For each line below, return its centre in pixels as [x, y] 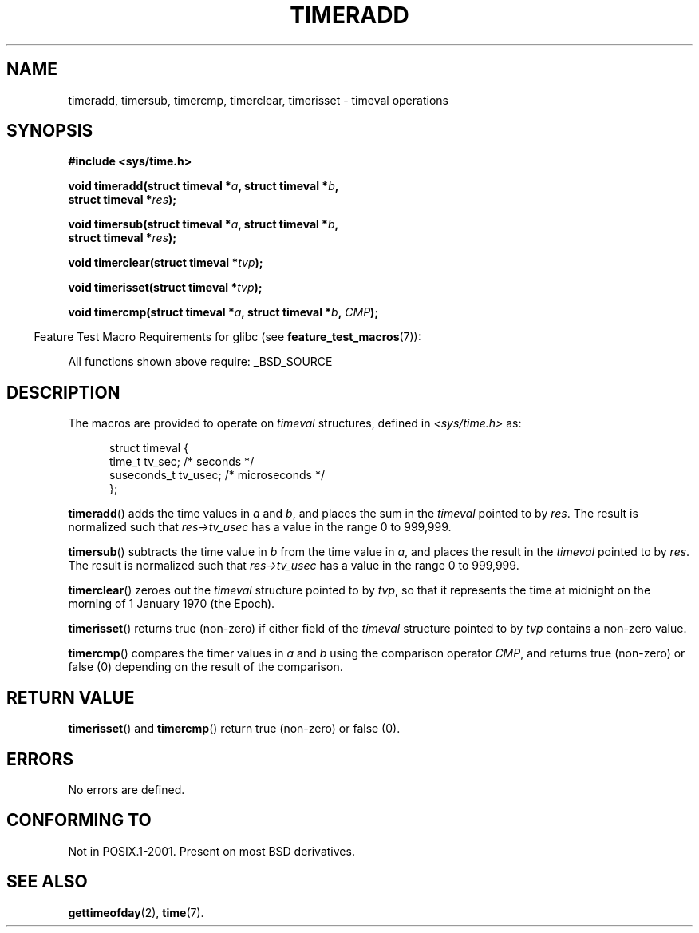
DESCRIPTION [63, 392]
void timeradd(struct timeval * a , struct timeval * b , [203, 186]
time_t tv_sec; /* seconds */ [182, 462]
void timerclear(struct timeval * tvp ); [166, 263]
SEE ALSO [47, 882]
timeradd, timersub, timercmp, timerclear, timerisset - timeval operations [258, 100]
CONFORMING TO [79, 820]
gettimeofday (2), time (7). [136, 912]
